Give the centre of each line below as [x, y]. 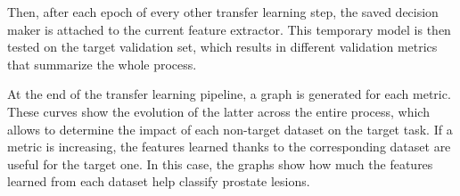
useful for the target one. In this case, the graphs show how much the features [220, 163]
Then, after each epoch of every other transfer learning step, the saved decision [223, 12]
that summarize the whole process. [102, 64]
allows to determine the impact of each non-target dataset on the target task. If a [230, 129]
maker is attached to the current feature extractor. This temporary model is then [229, 29]
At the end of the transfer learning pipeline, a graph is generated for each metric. [229, 94]
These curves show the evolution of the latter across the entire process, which [218, 111]
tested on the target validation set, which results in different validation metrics [222, 47]
